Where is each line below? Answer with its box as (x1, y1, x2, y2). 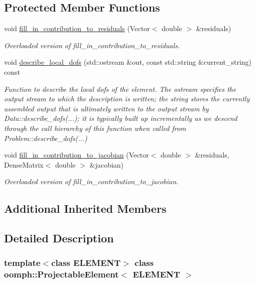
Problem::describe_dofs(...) (4, 132, 88, 143)
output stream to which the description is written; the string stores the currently (4, 93, 250, 104)
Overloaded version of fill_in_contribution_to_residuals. (4, 40, 180, 50)
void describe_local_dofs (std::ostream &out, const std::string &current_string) (4, 57, 252, 67)
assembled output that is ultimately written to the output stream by (4, 103, 209, 113)
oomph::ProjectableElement (4, 268, 119, 280)
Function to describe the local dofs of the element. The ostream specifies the (4, 83, 236, 94)
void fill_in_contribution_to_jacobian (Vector (4, 150, 149, 160)
